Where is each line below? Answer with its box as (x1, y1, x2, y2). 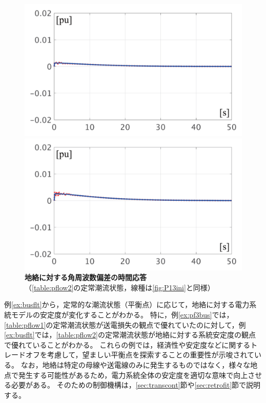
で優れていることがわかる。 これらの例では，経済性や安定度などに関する (4, 339, 251, 350)
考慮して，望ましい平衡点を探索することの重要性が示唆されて (47, 349, 255, 360)
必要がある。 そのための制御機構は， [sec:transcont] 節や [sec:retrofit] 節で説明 (11, 379, 261, 390)
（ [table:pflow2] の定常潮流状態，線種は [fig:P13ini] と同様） (25, 282, 215, 292)
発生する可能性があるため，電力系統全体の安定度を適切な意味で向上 (18, 369, 248, 380)
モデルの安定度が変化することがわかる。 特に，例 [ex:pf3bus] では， (11, 309, 234, 320)
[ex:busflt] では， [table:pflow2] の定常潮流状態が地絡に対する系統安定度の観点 (4, 329, 256, 340)
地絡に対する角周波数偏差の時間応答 (25, 272, 147, 283)
